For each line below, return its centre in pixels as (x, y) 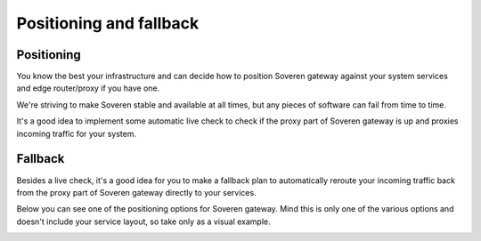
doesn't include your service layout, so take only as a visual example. (143, 221)
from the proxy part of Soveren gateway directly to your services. (137, 192)
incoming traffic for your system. (77, 133)
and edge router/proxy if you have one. (88, 88)
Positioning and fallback (108, 23)
